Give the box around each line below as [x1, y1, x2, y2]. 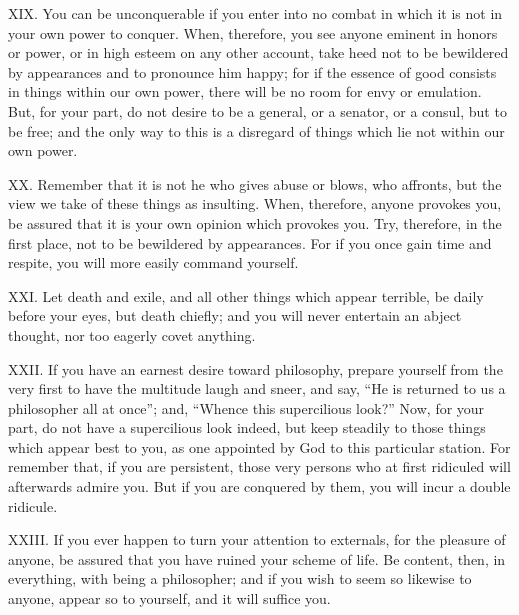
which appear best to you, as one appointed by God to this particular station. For [8, 436, 511, 457]
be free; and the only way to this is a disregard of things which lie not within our [8, 120, 505, 141]
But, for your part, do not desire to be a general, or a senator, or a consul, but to [8, 100, 507, 121]
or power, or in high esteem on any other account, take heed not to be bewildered [8, 42, 509, 63]
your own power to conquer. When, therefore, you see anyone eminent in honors [8, 22, 498, 43]
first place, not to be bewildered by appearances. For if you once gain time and [8, 232, 492, 253]
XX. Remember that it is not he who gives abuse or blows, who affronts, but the [8, 173, 502, 194]
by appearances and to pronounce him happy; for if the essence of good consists [8, 61, 497, 82]
